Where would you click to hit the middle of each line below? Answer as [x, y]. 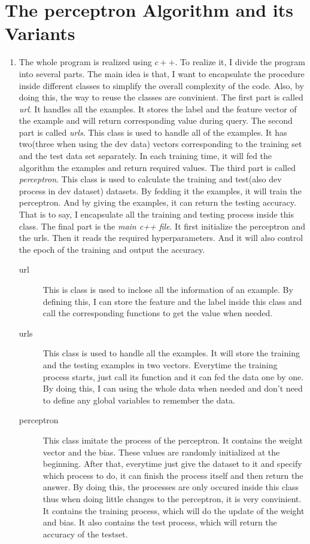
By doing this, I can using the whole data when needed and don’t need [173, 388]
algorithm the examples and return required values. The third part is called [157, 167]
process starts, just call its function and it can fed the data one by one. [173, 376]
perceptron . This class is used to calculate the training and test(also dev [150, 179]
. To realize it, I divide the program [240, 62]
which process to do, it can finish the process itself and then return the [173, 475]
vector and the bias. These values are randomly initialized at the [161, 452]
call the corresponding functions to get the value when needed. [158, 313]
